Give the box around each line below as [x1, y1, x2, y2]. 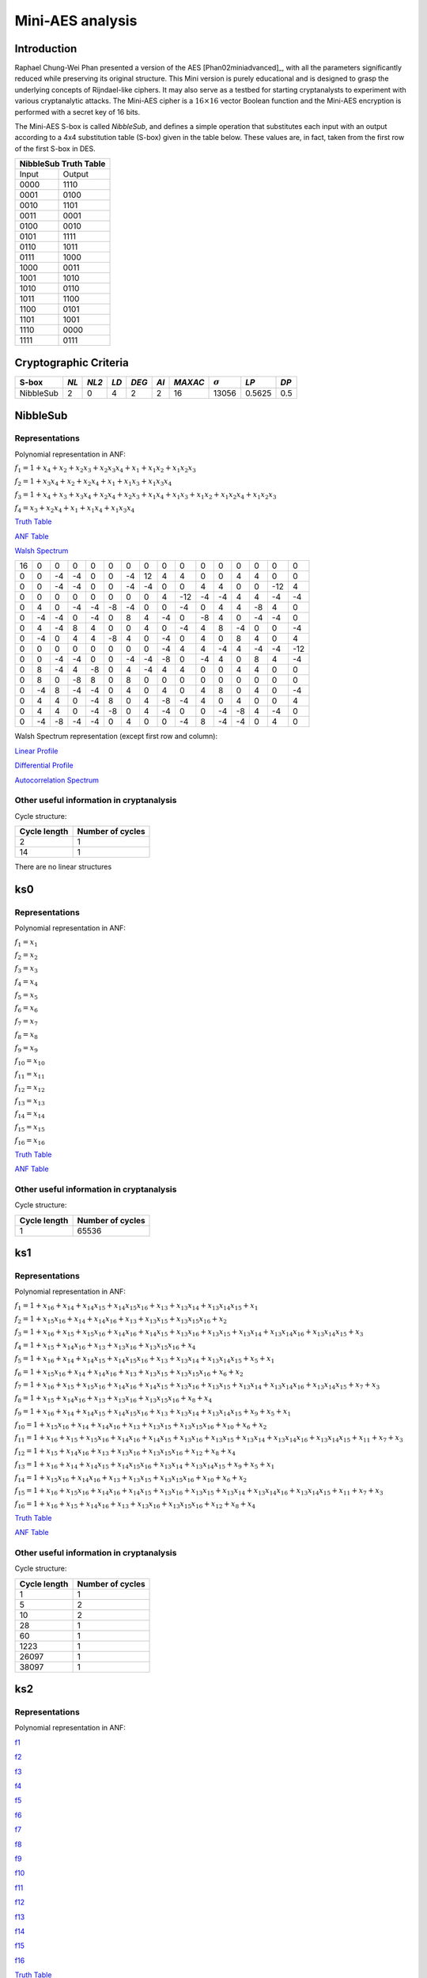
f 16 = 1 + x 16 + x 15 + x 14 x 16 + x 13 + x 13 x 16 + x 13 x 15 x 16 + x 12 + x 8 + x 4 [14, 1499, 256, 1510]
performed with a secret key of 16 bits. [14, 107, 141, 116]
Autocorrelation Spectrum [14, 775, 99, 785]
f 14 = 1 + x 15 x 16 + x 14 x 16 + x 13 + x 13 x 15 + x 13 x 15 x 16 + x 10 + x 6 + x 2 [14, 1472, 248, 1483]
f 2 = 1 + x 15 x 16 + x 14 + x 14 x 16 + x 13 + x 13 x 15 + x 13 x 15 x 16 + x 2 [14, 1314, 227, 1325]
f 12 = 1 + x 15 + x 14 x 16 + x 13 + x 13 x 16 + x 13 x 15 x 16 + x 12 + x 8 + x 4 [14, 1446, 236, 1457]
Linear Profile [14, 746, 59, 756]
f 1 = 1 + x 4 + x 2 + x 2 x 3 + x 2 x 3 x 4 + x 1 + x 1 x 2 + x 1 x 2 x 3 [14, 464, 197, 475]
